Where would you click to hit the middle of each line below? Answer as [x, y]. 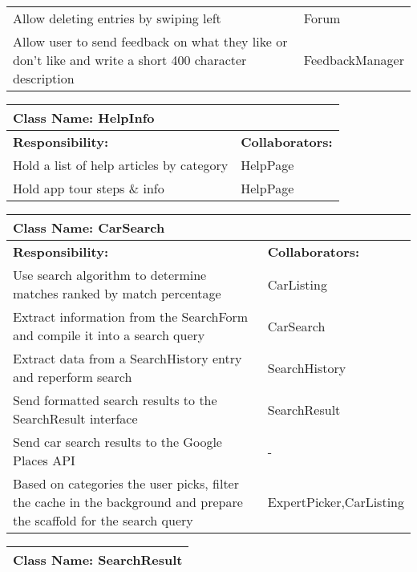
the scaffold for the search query [103, 520]
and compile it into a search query [109, 335]
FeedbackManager [354, 60]
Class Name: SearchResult [98, 560]
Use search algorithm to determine [110, 275]
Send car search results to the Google [117, 442]
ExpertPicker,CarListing [336, 502]
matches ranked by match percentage [117, 293]
